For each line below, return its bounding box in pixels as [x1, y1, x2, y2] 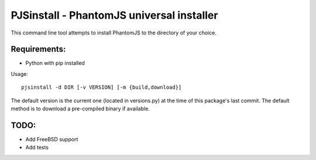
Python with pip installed [25, 60, 85, 67]
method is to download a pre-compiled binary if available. [11, 105, 150, 112]
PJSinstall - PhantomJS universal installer [11, 9, 218, 22]
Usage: [11, 70, 29, 77]
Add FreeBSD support [25, 135, 78, 142]
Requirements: [11, 44, 66, 54]
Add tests [25, 144, 49, 151]
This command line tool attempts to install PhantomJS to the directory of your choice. [11, 29, 217, 36]
